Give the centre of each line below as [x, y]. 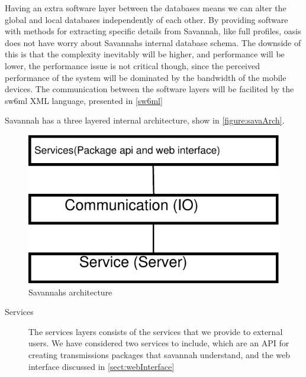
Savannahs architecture [70, 292]
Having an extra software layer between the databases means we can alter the [146, 8]
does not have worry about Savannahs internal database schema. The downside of [153, 42]
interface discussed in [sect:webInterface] [102, 366]
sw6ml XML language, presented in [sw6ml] [84, 100]
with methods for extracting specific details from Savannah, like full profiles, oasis [153, 31]
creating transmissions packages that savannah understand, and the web [160, 355]
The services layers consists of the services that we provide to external [156, 331]
